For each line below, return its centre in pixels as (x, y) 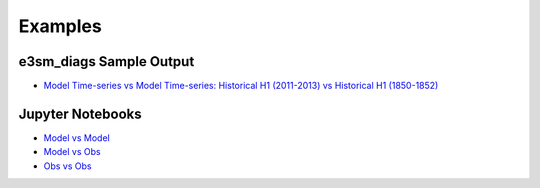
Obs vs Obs (67, 166)
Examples (60, 26)
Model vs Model (76, 137)
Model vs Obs (72, 152)
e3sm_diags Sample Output (106, 61)
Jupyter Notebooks (80, 113)
